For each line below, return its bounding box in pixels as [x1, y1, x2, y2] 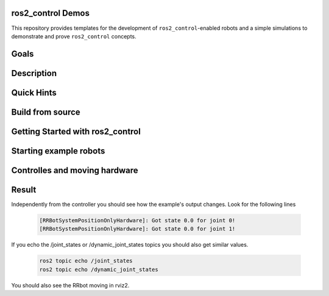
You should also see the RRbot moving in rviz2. [11, 281, 130, 289]
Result [11, 185, 37, 195]
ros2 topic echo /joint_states [39, 258, 133, 264]
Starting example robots [11, 146, 105, 156]
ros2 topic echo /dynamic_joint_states [39, 266, 158, 273]
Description [11, 68, 57, 79]
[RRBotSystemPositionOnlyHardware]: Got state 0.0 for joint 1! [39, 225, 236, 233]
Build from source [11, 107, 80, 117]
